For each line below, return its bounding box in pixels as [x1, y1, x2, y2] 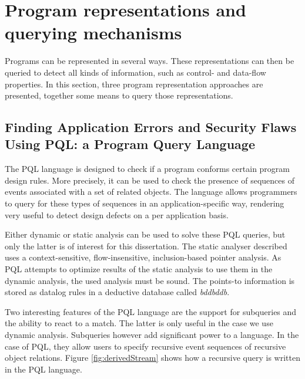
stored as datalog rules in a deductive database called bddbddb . [5, 286, 230, 298]
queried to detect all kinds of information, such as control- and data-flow [5, 66, 266, 78]
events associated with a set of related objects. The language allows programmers [5, 185, 297, 198]
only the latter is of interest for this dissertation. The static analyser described [5, 239, 287, 252]
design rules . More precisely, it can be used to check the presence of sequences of [5, 174, 294, 186]
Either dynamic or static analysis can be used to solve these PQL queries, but [5, 228, 286, 241]
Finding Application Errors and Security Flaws [5, 118, 297, 136]
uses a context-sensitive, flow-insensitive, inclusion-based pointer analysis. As [5, 251, 281, 263]
